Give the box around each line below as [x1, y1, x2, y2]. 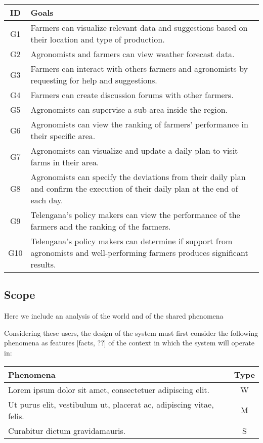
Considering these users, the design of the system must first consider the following [4, 327, 258, 338]
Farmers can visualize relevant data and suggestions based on [30, 22, 248, 33]
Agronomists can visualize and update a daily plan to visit [30, 145, 238, 156]
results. [30, 258, 56, 270]
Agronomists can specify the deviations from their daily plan [30, 171, 246, 183]
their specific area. [30, 130, 96, 142]
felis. [8, 410, 24, 422]
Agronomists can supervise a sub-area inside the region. [30, 104, 228, 115]
